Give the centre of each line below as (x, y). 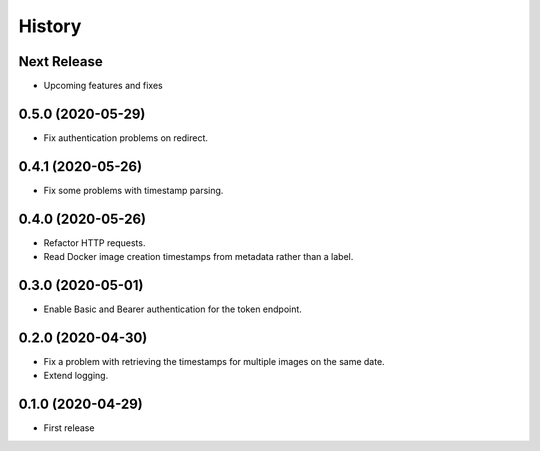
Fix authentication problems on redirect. (126, 137)
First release (69, 428)
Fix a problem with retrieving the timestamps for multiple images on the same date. (214, 361)
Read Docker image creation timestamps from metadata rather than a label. (198, 257)
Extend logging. (76, 376)
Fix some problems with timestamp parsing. (133, 190)
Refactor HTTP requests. (94, 242)
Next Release (61, 61)
